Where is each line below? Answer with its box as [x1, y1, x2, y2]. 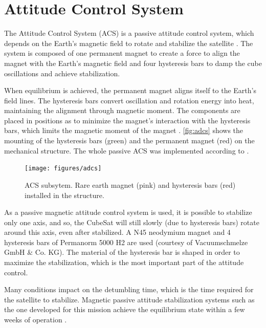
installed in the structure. [25, 189, 104, 200]
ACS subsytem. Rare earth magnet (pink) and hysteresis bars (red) [25, 179, 236, 190]
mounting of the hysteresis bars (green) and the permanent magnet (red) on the [4, 135, 255, 146]
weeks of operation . [4, 314, 67, 325]
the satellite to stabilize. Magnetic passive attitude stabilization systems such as [4, 294, 255, 304]
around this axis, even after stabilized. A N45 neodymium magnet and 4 [4, 227, 231, 237]
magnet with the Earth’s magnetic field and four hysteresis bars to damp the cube [4, 57, 262, 68]
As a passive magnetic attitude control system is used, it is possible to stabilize [4, 207, 252, 217]
